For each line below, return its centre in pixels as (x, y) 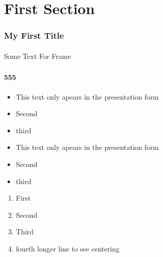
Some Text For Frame (38, 56)
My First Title (34, 35)
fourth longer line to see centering (68, 248)
